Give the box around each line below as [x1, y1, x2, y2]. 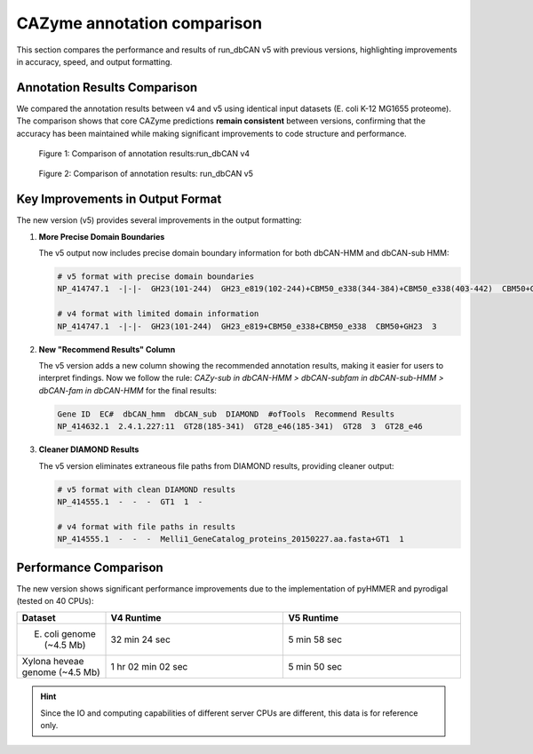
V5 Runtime [288, 612, 339, 624]
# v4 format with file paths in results [57, 521, 235, 532]
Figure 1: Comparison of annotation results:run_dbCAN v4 [38, 148, 251, 159]
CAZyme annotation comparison [16, 13, 262, 33]
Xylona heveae [21, 655, 84, 668]
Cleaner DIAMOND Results [38, 444, 139, 455]
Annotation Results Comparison [16, 80, 198, 95]
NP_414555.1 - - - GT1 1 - [57, 496, 203, 506]
